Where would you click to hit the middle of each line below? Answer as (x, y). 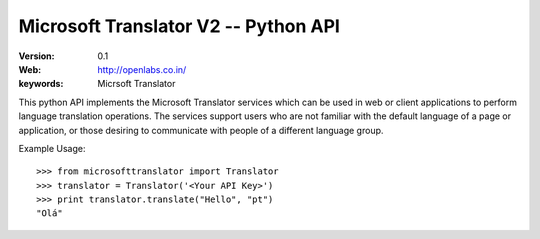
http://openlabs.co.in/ (142, 69)
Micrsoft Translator (136, 84)
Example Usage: (52, 148)
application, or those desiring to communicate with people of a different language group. (201, 130)
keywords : (41, 84)
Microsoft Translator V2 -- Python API (179, 26)
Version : (36, 56)
